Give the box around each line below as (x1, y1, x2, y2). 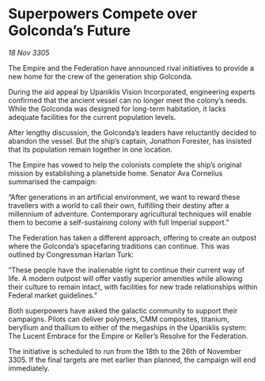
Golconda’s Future (8, 21, 131, 40)
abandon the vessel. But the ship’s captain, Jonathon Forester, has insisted (8, 136, 252, 145)
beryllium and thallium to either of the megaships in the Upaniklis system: (8, 322, 248, 332)
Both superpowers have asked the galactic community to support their (8, 306, 238, 315)
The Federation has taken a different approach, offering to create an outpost (8, 233, 257, 242)
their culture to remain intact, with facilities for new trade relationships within (8, 282, 258, 291)
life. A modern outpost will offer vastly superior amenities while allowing (8, 273, 243, 283)
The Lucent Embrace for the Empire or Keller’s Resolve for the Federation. (8, 331, 248, 341)
